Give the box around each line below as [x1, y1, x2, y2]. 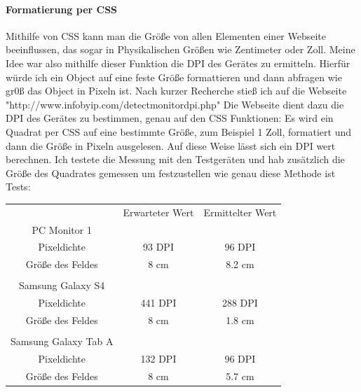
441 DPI [140, 295, 177, 310]
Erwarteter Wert [123, 204, 194, 219]
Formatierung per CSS [6, 1, 118, 16]
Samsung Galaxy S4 [19, 278, 105, 293]
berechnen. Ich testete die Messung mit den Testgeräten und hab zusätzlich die [6, 152, 345, 167]
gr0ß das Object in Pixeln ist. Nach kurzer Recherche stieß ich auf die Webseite [6, 83, 347, 98]
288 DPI [222, 295, 258, 310]
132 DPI [140, 351, 177, 365]
